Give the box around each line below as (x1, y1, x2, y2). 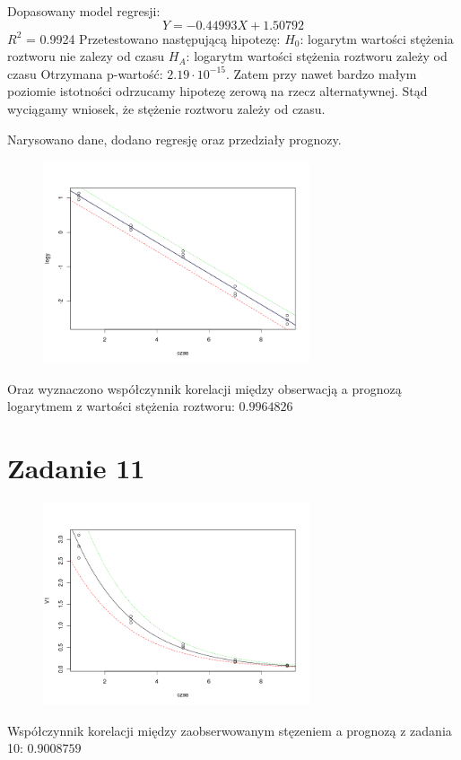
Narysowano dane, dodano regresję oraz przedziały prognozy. (7, 129, 342, 148)
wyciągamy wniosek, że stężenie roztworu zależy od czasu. (7, 99, 326, 118)
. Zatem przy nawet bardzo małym (226, 64, 417, 83)
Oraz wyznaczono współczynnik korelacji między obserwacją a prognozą (7, 379, 402, 397)
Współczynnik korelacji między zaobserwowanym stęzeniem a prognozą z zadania (7, 721, 452, 739)
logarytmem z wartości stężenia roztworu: (7, 397, 235, 415)
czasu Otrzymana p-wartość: (7, 64, 163, 83)
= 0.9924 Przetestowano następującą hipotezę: (25, 29, 281, 48)
